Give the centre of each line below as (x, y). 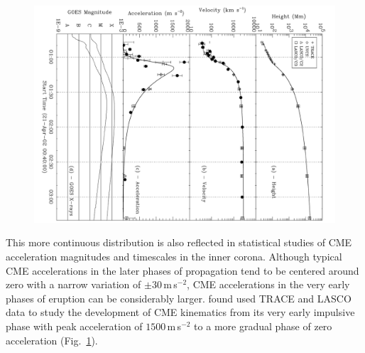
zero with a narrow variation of (73, 284)
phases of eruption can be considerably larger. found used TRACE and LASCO (179, 298)
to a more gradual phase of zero (263, 326)
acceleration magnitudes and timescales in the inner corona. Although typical (174, 256)
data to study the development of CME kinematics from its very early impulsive (180, 312)
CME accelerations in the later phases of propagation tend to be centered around (182, 270)
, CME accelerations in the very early (268, 284)
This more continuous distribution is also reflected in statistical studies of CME (179, 242)
